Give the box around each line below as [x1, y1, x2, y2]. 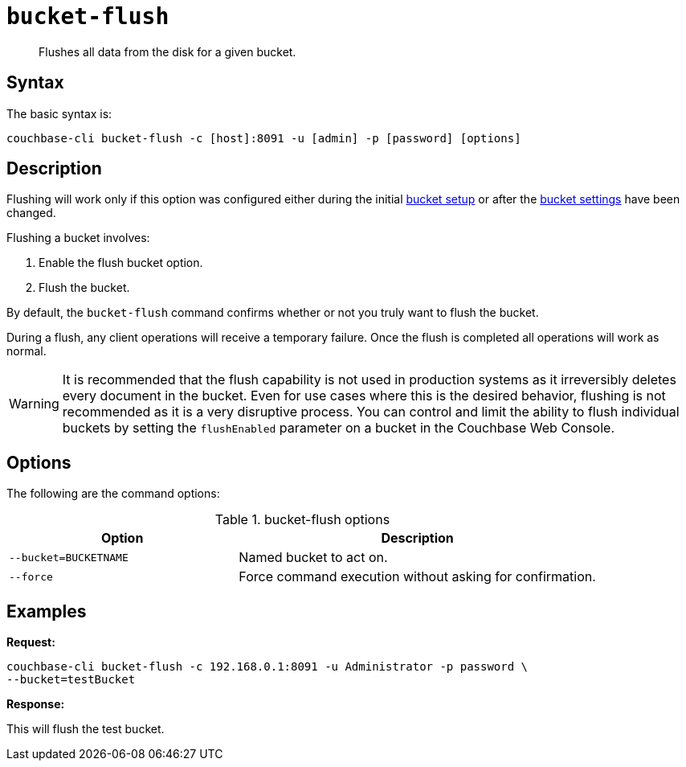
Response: [6, 697, 65, 712]
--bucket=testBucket [6, 673, 136, 687]
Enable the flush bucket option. [39, 256, 203, 270]
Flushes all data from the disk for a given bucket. [39, 44, 296, 59]
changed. [6, 206, 56, 220]
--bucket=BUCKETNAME [9, 551, 129, 564]
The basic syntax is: [6, 106, 112, 121]
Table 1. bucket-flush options [214, 511, 390, 528]
